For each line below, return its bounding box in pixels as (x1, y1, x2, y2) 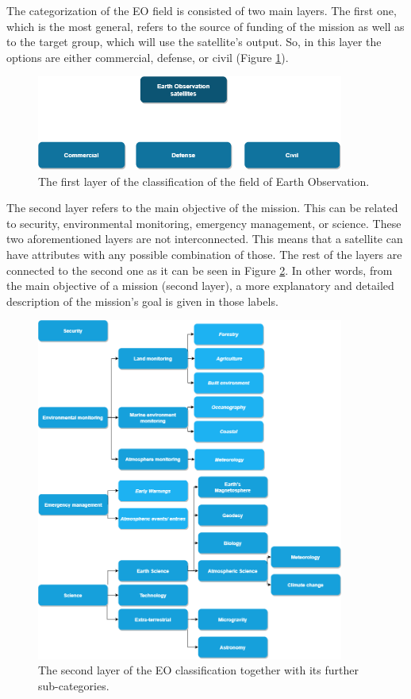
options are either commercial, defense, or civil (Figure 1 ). (6, 48, 289, 65)
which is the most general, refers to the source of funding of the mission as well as (6, 17, 405, 34)
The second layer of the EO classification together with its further (38, 662, 359, 678)
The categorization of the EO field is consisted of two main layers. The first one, (6, 2, 397, 18)
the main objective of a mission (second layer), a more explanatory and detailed (6, 277, 394, 294)
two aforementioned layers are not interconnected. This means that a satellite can (6, 230, 403, 247)
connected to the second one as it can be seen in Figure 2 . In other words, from (6, 261, 393, 278)
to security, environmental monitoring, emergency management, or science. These (6, 214, 401, 231)
